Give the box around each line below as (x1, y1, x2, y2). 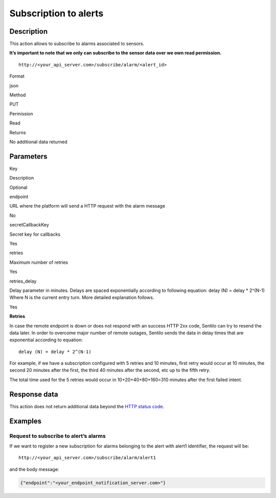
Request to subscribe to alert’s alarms (9, 432, 106, 439)
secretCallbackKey (9, 222, 50, 228)
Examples (9, 416, 42, 426)
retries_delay (9, 278, 37, 284)
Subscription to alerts (9, 8, 104, 19)
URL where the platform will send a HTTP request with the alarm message (9, 203, 166, 209)
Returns (9, 129, 26, 135)
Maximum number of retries (9, 259, 68, 265)
